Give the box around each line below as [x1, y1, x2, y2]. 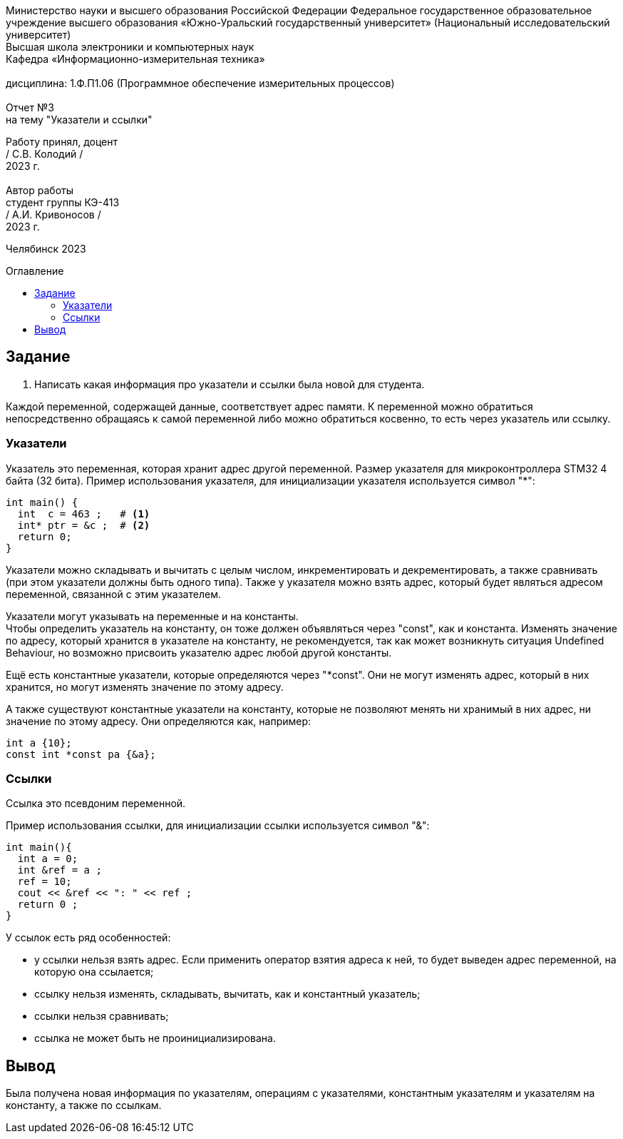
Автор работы [6, 184, 74, 196]
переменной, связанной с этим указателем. [6, 587, 221, 600]
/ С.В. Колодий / [6, 148, 83, 160]
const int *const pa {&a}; [6, 748, 156, 760]
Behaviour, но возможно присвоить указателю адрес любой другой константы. [6, 646, 392, 659]
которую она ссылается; [34, 966, 154, 978]
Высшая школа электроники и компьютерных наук [6, 41, 254, 53]
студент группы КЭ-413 [6, 196, 120, 208]
